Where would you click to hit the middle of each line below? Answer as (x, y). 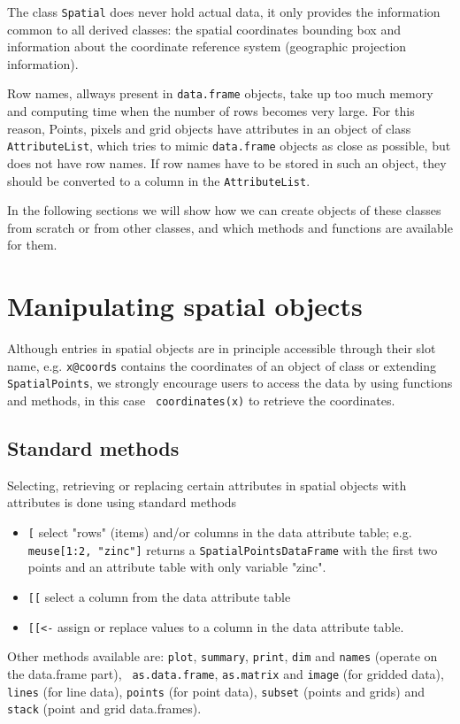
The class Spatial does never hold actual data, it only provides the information (224, 12)
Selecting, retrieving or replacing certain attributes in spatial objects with (207, 485)
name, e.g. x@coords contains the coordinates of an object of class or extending (222, 365)
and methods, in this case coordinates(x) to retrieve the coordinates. (201, 400)
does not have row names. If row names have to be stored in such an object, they (227, 162)
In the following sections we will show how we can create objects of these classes (224, 210)
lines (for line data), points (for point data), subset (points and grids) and (216, 691)
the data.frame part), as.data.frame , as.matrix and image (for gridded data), (226, 673)
